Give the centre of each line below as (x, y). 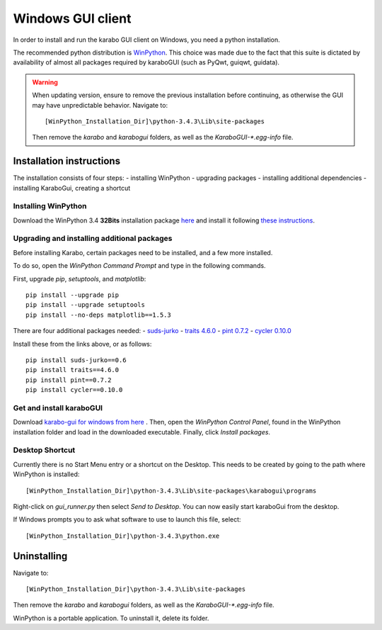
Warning (45, 82)
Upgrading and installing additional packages (93, 239)
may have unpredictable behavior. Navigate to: (100, 105)
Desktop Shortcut (44, 450)
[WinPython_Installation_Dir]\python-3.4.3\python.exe (123, 536)
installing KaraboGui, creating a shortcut (72, 188)
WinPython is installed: (46, 474)
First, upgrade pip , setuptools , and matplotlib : (80, 279)
